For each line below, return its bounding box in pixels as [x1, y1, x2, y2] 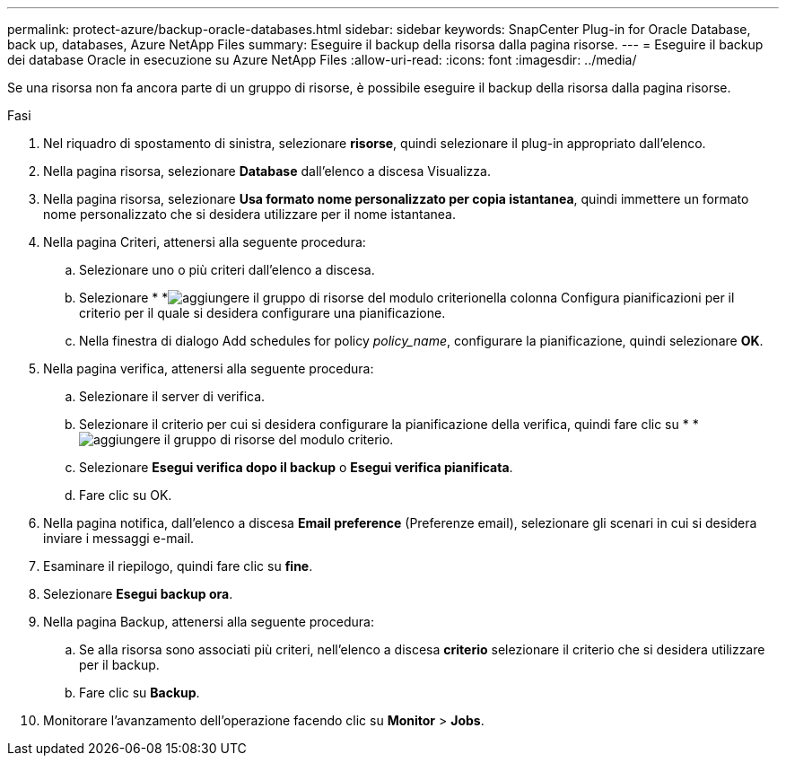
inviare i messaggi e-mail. [43, 531, 195, 546]
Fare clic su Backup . [79, 685, 200, 700]
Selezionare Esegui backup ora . [43, 586, 233, 601]
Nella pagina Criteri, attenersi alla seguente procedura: [43, 234, 366, 250]
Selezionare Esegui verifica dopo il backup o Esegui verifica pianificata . [79, 460, 513, 475]
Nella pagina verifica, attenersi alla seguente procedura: [43, 361, 374, 376]
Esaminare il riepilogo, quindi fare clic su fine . [43, 558, 313, 574]
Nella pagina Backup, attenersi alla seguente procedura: [43, 614, 374, 629]
